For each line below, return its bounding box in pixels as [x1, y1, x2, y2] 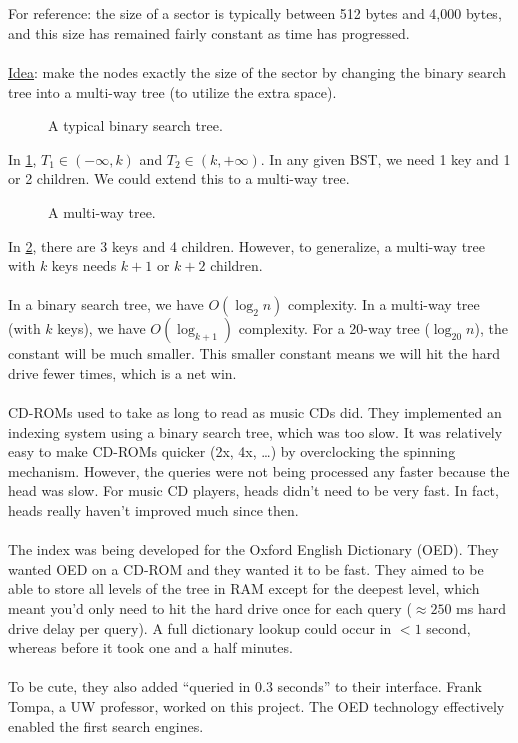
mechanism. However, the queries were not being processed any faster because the [8, 460, 510, 481]
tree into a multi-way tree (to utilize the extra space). [8, 81, 337, 102]
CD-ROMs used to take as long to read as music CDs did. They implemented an [8, 402, 502, 423]
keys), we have [57, 318, 146, 339]
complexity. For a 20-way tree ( [238, 318, 430, 339]
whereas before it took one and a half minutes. [8, 637, 293, 658]
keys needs [51, 255, 117, 276]
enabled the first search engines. [8, 715, 204, 736]
